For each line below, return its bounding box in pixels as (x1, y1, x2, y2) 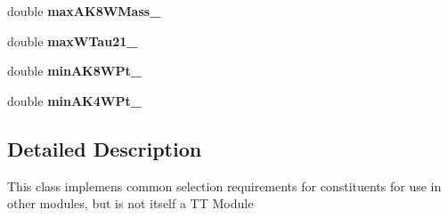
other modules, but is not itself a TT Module (7, 194, 254, 213)
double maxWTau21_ (7, 31, 138, 50)
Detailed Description (7, 134, 202, 162)
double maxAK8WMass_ (7, 2, 161, 20)
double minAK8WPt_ (7, 61, 142, 80)
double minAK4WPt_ (7, 91, 142, 109)
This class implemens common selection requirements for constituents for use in (7, 176, 442, 195)
